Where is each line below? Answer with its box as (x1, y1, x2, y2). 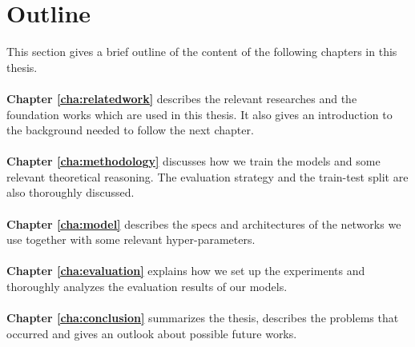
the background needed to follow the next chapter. (6, 122, 254, 138)
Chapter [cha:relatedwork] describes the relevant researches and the (6, 90, 357, 106)
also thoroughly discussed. (6, 184, 135, 201)
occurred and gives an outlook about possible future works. (6, 325, 297, 341)
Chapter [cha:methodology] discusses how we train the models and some (6, 153, 381, 170)
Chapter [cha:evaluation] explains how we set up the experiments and (6, 262, 365, 279)
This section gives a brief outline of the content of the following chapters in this (6, 43, 397, 60)
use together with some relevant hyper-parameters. (6, 231, 256, 248)
